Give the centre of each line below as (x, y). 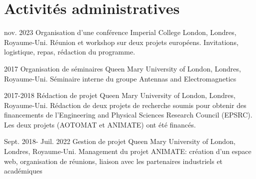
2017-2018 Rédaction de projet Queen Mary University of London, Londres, (120, 95)
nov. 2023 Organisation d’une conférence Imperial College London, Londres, (120, 32)
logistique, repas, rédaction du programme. (70, 52)
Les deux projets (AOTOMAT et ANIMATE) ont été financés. (100, 124)
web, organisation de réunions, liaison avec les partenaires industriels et (113, 161)
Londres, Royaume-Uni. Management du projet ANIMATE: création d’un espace (128, 151)
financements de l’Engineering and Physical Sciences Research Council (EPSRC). (128, 115)
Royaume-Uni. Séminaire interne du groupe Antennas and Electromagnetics (120, 78)
